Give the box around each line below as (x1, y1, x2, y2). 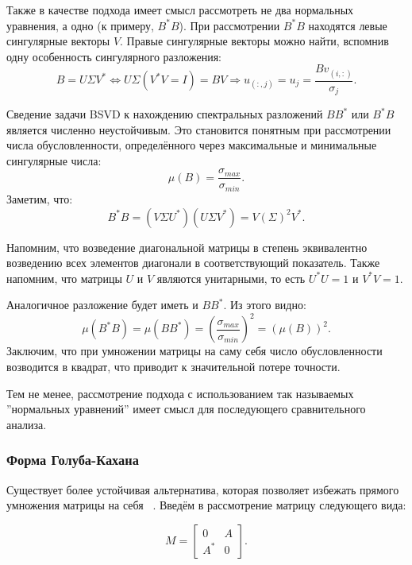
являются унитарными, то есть (156, 269, 306, 286)
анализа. (6, 416, 47, 432)
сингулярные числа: (6, 152, 102, 168)
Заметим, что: (6, 190, 73, 207)
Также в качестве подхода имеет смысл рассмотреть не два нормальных (6, 2, 354, 17)
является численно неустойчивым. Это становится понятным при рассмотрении (6, 121, 391, 137)
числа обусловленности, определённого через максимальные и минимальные (6, 137, 377, 153)
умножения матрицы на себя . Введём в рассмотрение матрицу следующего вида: (6, 497, 406, 513)
